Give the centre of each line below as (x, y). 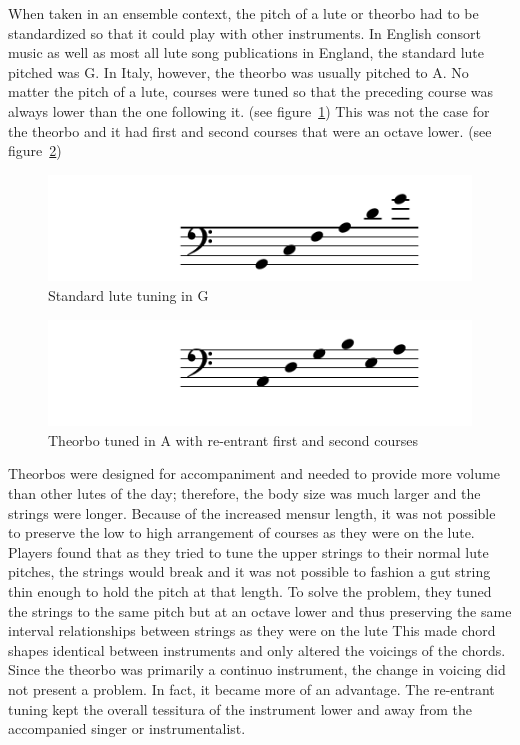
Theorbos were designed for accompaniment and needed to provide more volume (254, 473)
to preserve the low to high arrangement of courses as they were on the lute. (241, 532)
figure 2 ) (35, 150)
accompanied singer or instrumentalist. (127, 728)
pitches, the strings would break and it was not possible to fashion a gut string (249, 571)
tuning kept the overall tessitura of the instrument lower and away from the (240, 708)
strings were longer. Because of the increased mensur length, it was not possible (252, 512)
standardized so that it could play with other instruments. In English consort (244, 32)
